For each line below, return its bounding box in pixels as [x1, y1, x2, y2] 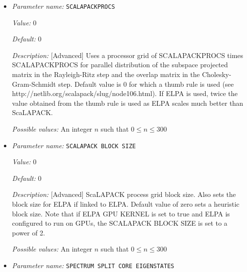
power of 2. [12, 227, 45, 237]
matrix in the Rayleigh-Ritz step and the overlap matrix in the [12, 69, 200, 79]
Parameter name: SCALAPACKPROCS [12, 1, 115, 11]
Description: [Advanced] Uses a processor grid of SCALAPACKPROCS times [12, 50, 244, 60]
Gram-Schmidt [12, 78, 56, 89]
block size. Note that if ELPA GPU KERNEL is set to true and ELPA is [12, 208, 230, 218]
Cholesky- [202, 69, 231, 79]
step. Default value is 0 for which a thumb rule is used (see [58, 78, 234, 89]
